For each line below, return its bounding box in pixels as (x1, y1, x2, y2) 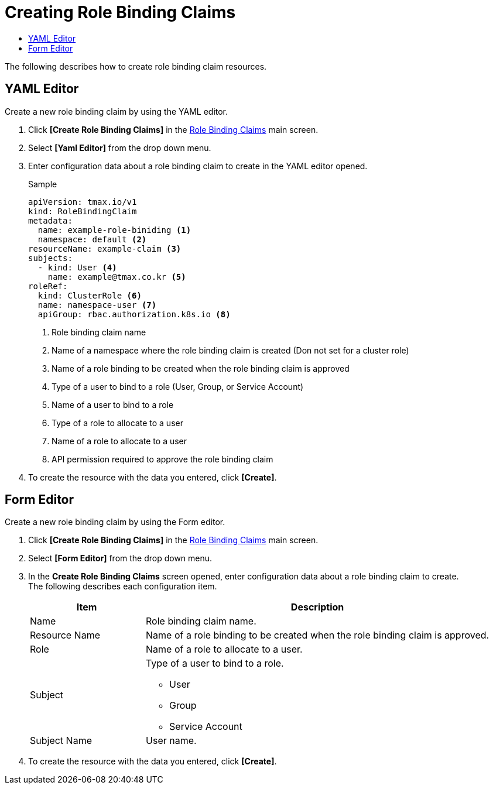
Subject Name (30, 735, 92, 747)
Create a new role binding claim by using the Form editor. (5, 517, 225, 527)
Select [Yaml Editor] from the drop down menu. (28, 142, 211, 153)
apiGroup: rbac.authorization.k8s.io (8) (37, 309, 231, 319)
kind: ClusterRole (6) (37, 290, 142, 300)
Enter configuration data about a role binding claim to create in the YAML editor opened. (28, 160, 368, 171)
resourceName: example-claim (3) (28, 243, 182, 253)
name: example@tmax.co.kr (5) (47, 272, 186, 282)
